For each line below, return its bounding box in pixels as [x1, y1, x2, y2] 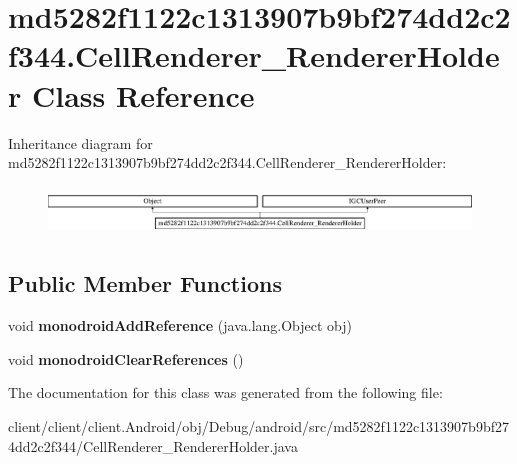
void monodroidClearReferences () [8, 348, 244, 369]
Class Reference [31, 74, 255, 115]
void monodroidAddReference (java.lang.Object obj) [8, 315, 353, 336]
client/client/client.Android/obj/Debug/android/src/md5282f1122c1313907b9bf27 [8, 415, 509, 436]
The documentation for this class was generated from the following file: [8, 382, 443, 403]
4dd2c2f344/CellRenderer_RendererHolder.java [8, 435, 298, 456]
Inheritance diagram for [8, 132, 153, 153]
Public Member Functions [8, 268, 282, 299]
